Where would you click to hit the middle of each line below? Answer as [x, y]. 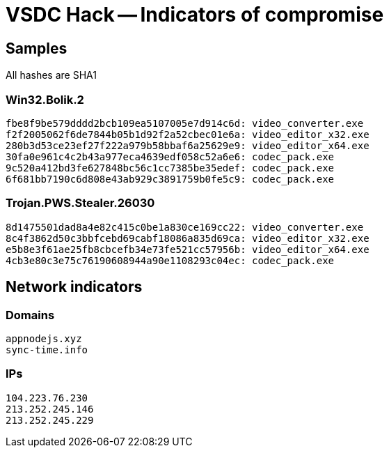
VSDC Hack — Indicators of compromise [195, 15]
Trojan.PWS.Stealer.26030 [80, 203]
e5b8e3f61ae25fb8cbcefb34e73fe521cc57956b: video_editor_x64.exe [188, 249]
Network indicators [74, 287]
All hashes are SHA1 [51, 75]
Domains [30, 315]
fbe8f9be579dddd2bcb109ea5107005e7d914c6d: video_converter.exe [185, 123]
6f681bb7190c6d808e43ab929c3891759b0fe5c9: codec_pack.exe [170, 179]
